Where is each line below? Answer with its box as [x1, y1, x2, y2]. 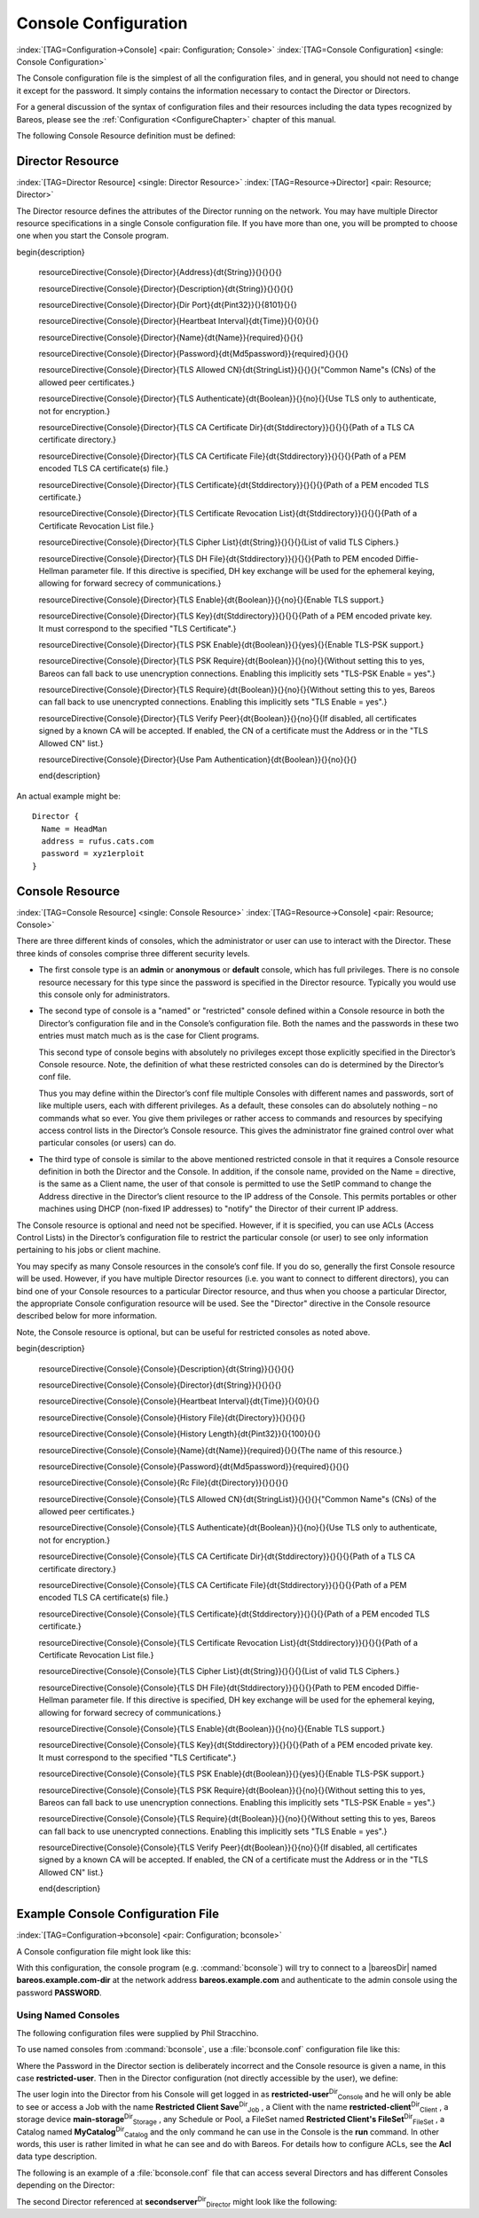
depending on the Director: [16, 2180, 115, 2190]
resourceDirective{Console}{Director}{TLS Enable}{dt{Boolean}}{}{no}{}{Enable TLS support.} [38, 594, 385, 605]
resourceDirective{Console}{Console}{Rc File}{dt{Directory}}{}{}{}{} [38, 1477, 289, 1488]
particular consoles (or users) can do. [38, 1137, 177, 1148]
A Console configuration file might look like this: [16, 1946, 192, 1956]
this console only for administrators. [38, 989, 170, 1000]
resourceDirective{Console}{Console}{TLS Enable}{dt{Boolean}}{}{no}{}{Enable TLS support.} [38, 1723, 386, 1734]
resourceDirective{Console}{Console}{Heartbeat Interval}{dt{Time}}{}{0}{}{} [38, 1396, 320, 1406]
